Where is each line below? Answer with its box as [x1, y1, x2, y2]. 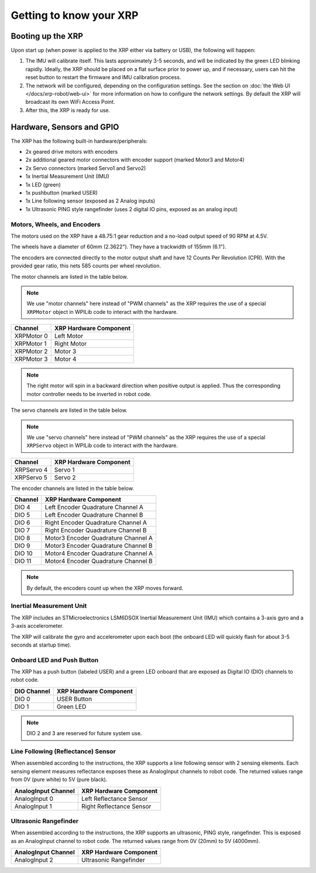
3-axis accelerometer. [11, 622, 64, 630]
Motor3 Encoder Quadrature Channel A [44, 534, 153, 542]
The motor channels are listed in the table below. [11, 273, 128, 280]
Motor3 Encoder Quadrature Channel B [44, 542, 153, 550]
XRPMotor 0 [14, 332, 48, 340]
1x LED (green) [25, 181, 61, 188]
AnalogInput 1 [14, 802, 52, 810]
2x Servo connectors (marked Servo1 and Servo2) [25, 164, 146, 171]
